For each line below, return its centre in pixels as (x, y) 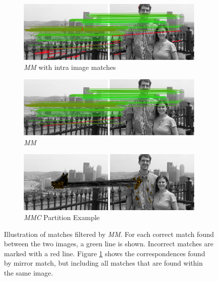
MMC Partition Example (62, 217)
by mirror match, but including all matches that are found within (104, 263)
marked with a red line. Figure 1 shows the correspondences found (105, 253)
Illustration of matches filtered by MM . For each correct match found (109, 234)
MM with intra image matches (70, 67)
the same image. (28, 272)
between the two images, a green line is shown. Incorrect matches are (109, 244)
